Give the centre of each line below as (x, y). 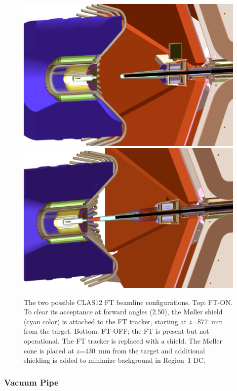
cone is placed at (49, 350)
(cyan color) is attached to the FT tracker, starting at (105, 321)
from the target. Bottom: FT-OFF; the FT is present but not (117, 331)
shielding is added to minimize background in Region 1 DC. (115, 360)
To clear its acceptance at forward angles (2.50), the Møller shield (123, 312)
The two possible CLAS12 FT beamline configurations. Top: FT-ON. (128, 302)
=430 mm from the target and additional (142, 350)
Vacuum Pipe (31, 382)
